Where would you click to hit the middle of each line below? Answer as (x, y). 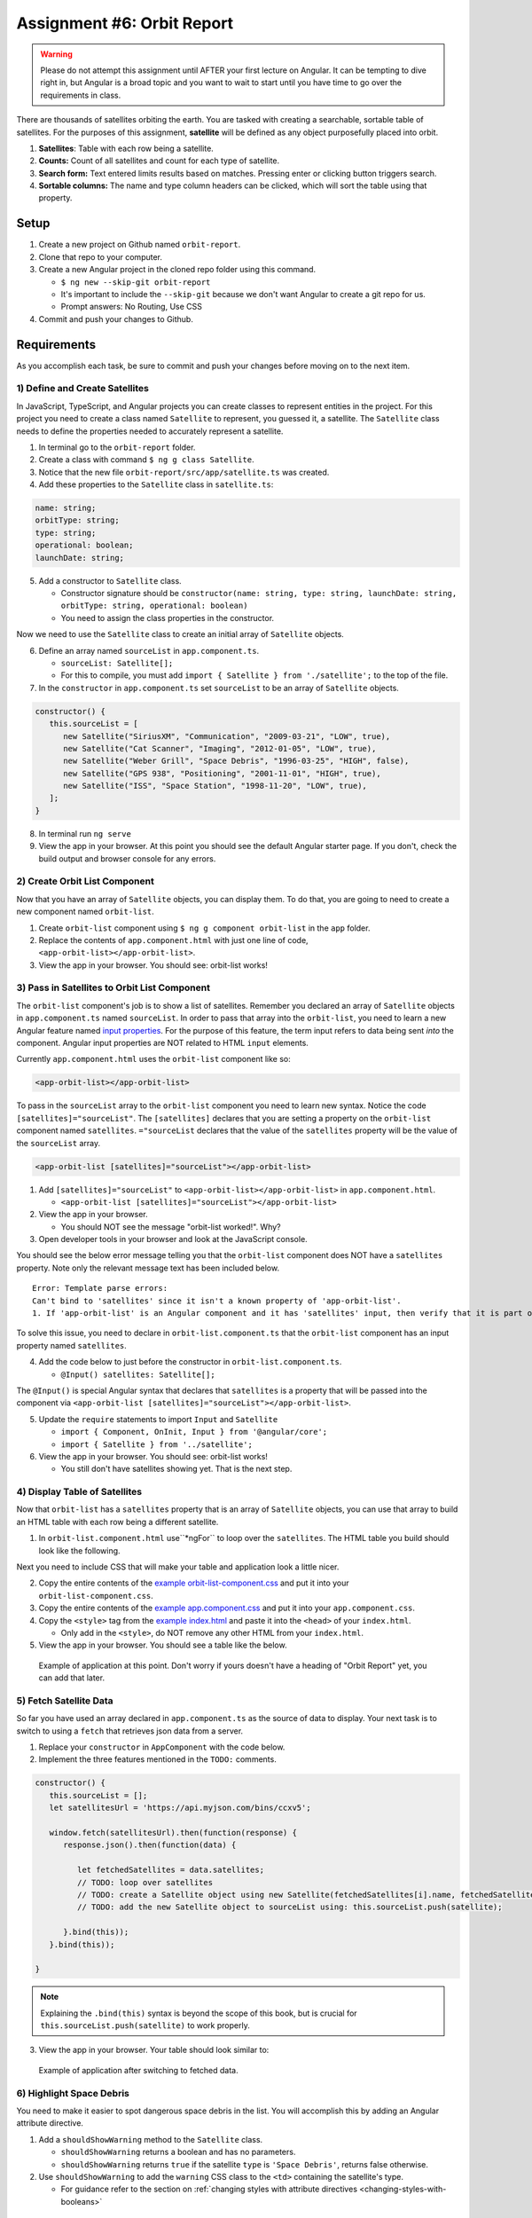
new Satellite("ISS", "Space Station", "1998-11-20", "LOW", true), (215, 786)
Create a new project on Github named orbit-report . (140, 245)
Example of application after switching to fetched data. (138, 2070)
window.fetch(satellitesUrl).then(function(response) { (173, 1833)
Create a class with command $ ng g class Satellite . (146, 460)
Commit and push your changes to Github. (116, 319)
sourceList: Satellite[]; (117, 663)
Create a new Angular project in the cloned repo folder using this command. (177, 270)
